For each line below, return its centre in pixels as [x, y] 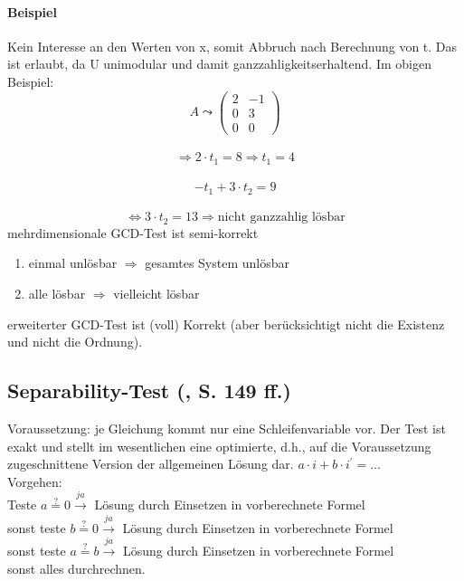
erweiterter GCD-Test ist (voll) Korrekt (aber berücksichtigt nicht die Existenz [226, 324]
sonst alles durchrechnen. [76, 568]
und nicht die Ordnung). [75, 342]
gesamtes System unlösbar [217, 263]
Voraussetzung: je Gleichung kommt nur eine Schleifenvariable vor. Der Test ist [227, 429]
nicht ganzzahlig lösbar [281, 218]
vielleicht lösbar [156, 294]
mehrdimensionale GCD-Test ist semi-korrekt [133, 232]
